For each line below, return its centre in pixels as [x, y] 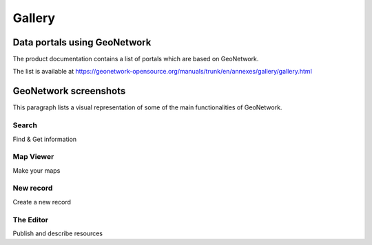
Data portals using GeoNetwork [82, 42]
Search [25, 125]
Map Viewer [33, 157]
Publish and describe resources [58, 233]
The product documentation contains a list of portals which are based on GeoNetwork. [136, 59]
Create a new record [42, 202]
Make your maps [37, 170]
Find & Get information [45, 139]
